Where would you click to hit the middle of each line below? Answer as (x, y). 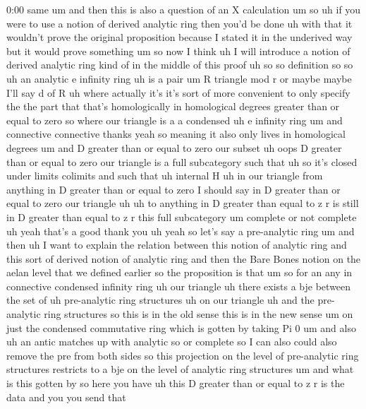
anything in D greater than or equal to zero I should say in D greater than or (173, 189)
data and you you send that (66, 397)
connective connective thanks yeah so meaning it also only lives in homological (176, 134)
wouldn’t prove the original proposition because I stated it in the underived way (179, 37)
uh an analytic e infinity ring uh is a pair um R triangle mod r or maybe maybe (179, 78)
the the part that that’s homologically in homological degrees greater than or (173, 106)
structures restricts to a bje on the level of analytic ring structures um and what (180, 369)
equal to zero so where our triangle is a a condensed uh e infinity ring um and (175, 120)
